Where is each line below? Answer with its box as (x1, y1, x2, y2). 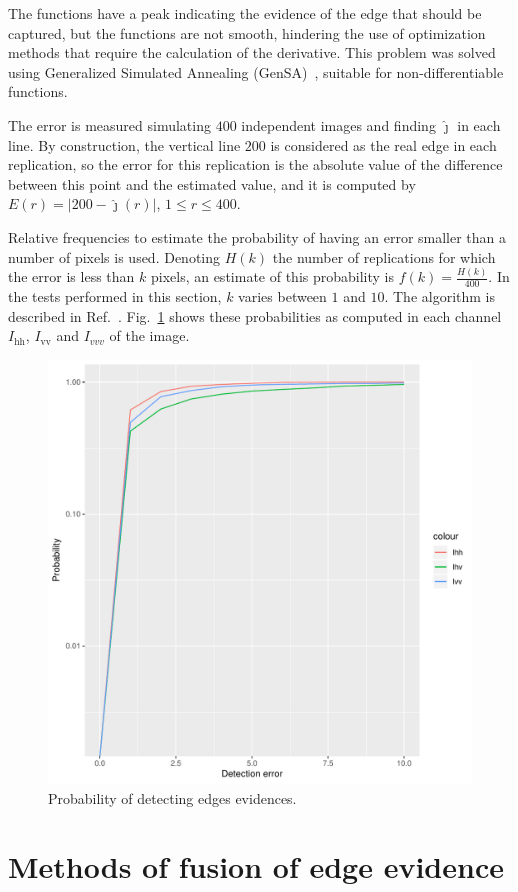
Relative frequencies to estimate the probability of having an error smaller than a (8, 226, 507, 247)
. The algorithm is (384, 286, 496, 307)
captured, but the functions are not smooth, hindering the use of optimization (8, 22, 486, 43)
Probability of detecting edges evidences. (48, 787, 297, 808)
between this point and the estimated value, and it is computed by (8, 173, 416, 194)
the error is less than (8, 266, 135, 287)
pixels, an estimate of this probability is (150, 266, 394, 287)
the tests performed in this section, (8, 286, 222, 307)
